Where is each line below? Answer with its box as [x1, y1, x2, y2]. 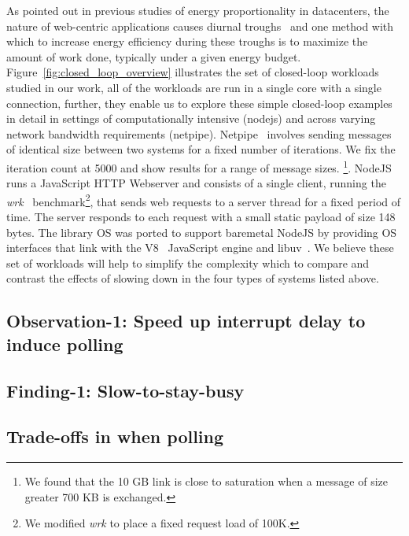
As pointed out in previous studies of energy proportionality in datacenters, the [6, 2, 389, 18]
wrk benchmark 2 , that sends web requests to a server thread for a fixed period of [6, 190, 401, 209]
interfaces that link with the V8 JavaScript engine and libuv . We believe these [6, 239, 394, 256]
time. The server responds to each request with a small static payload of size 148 [6, 209, 396, 225]
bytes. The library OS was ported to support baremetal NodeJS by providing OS [6, 224, 397, 240]
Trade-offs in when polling [6, 424, 224, 449]
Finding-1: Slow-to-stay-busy [6, 378, 245, 402]
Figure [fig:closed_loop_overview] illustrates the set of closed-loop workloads [6, 64, 379, 80]
